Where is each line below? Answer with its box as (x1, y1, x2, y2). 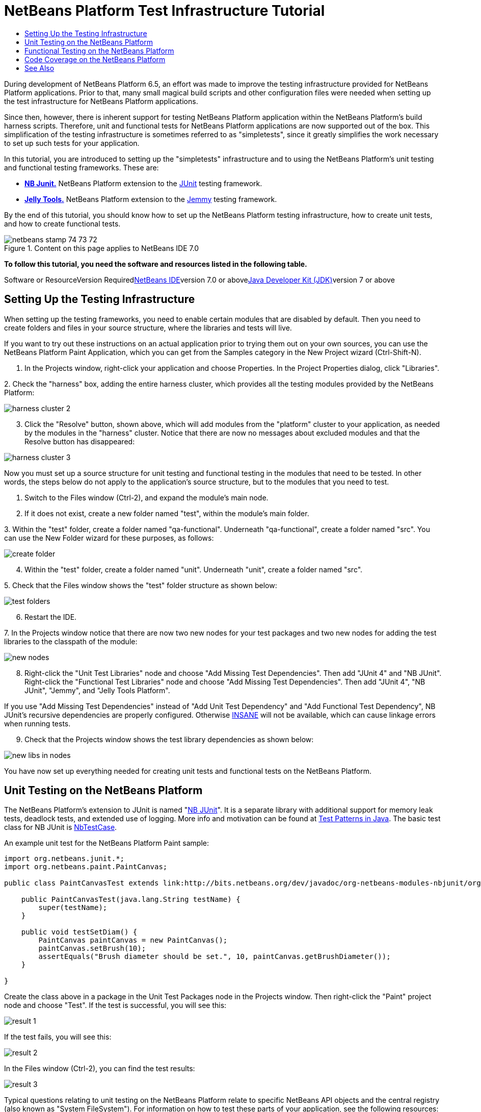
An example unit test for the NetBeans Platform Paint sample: (4, 839, 209, 848)
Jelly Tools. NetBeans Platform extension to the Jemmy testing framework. (24, 194, 277, 204)
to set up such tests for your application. (4, 138, 140, 147)
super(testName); (38, 903, 108, 912)
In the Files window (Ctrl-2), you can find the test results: (4, 1064, 195, 1073)
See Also (24, 63, 55, 72)
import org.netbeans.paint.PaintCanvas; (4, 863, 168, 871)
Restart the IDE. (24, 612, 77, 621)
